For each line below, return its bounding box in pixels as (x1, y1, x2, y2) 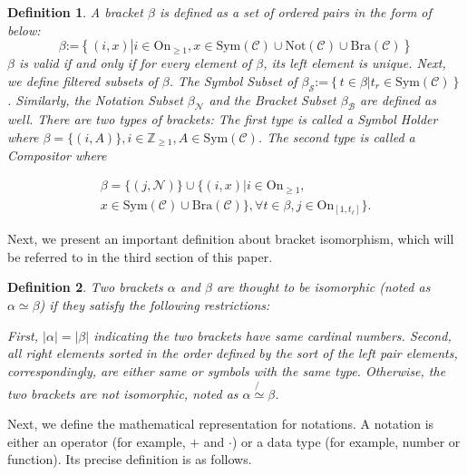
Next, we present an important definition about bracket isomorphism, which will (7, 229, 454, 248)
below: (7, 20, 41, 39)
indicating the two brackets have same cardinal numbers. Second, (93, 325, 452, 344)
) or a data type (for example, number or (231, 431, 461, 451)
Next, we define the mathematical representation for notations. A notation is (7, 414, 434, 433)
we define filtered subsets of (7, 71, 158, 90)
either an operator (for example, (7, 431, 186, 451)
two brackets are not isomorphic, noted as (7, 383, 238, 402)
